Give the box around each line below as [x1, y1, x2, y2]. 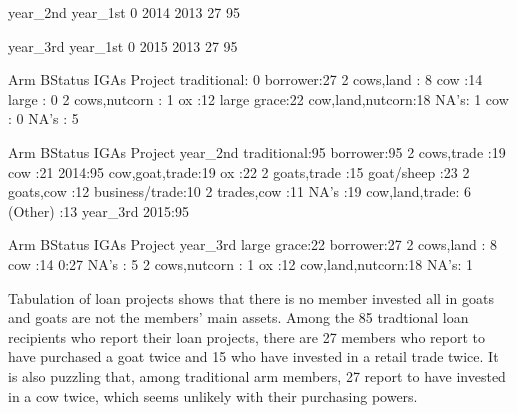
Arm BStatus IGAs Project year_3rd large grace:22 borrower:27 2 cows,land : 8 [8, 234, 498, 255]
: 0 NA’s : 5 [8, 108, 79, 129]
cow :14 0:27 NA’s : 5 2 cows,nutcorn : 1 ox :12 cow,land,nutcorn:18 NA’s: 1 [8, 253, 473, 274]
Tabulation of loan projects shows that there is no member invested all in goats [8, 287, 494, 308]
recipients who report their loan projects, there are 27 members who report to [8, 326, 485, 347]
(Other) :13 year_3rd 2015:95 [8, 200, 189, 221]
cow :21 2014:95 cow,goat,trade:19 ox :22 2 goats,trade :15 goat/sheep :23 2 [8, 161, 470, 182]
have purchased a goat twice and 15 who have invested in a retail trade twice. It [8, 346, 499, 367]
